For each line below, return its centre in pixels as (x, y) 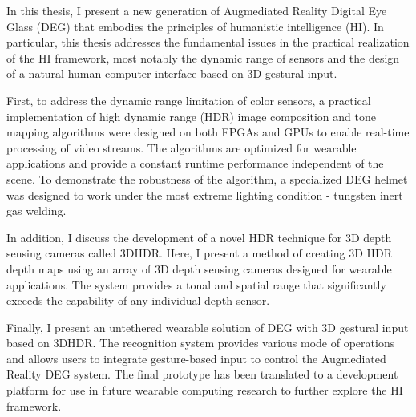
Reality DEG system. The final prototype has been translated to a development (202, 374)
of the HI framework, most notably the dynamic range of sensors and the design (203, 57)
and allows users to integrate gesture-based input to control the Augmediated (196, 358)
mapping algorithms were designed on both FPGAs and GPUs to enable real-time (208, 132)
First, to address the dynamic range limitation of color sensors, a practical (189, 100)
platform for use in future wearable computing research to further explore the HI (205, 390)
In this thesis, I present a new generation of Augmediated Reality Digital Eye (197, 10)
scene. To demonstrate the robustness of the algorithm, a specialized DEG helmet (207, 178)
